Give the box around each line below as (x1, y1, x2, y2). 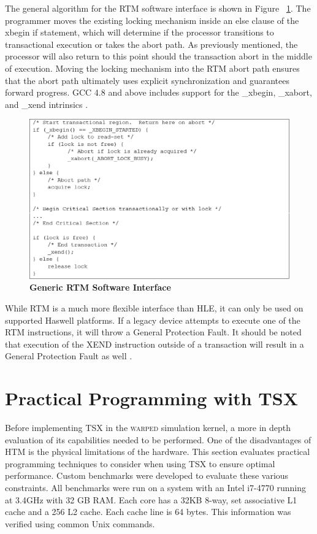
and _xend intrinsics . (5, 97, 88, 110)
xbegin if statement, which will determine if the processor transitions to (5, 26, 274, 39)
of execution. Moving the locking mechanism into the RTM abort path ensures (5, 61, 300, 74)
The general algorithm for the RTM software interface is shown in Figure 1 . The (5, 2, 311, 14)
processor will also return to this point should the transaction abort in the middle (5, 50, 312, 63)
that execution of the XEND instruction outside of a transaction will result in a (5, 337, 304, 350)
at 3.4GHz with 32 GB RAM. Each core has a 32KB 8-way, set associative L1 (5, 493, 297, 506)
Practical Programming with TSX (5, 386, 298, 411)
